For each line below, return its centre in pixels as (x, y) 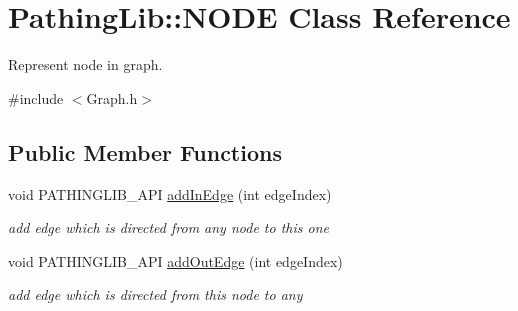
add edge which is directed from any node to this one (168, 227)
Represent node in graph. (85, 64)
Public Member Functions (145, 151)
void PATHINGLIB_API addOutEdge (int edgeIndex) (175, 260)
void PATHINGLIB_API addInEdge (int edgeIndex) (170, 193)
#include (36, 97)
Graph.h (112, 97)
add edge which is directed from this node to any (155, 294)
